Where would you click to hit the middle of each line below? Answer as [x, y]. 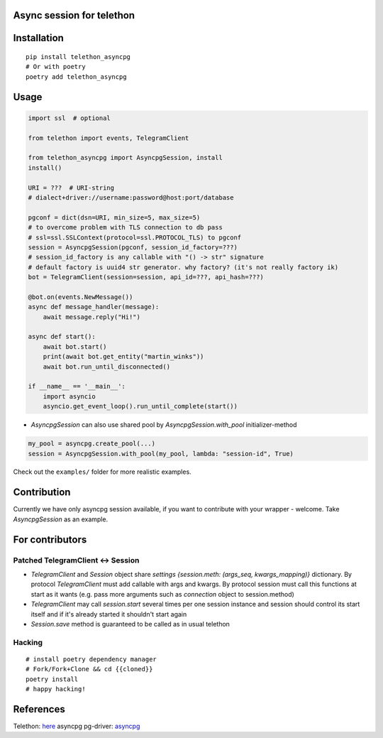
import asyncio [69, 396]
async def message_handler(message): [94, 307]
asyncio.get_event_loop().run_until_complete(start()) [140, 406]
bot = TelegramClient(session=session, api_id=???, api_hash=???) [146, 277]
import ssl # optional [70, 118]
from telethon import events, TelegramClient [109, 138]
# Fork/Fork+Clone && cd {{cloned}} [89, 669]
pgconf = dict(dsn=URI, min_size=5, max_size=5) [114, 217]
